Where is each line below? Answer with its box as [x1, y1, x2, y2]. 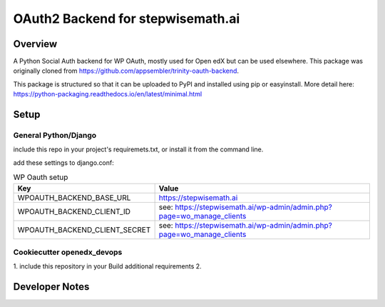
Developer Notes [13, 281, 90, 293]
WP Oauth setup [13, 172, 68, 182]
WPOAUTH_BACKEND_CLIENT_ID [17, 206, 131, 216]
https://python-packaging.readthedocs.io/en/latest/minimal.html [13, 90, 202, 99]
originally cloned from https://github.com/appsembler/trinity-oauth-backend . [13, 66, 239, 75]
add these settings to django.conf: [13, 158, 114, 167]
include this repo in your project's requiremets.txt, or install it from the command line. [13, 145, 264, 153]
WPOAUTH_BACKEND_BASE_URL [17, 193, 131, 203]
